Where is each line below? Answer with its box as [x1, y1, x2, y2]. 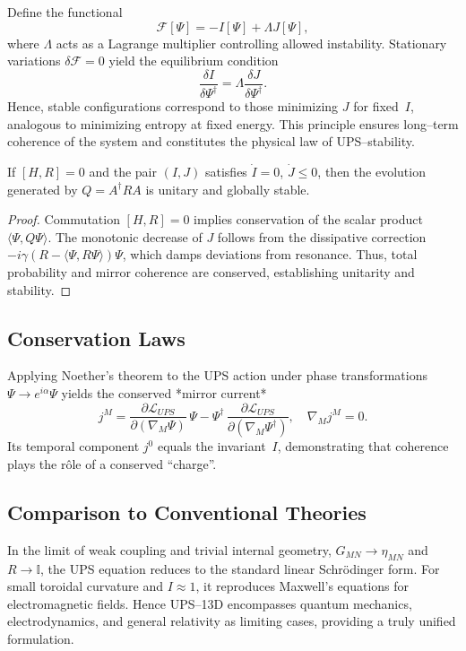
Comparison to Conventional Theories [7, 499, 367, 525]
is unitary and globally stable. [145, 179, 310, 198]
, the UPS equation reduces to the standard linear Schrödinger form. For [40, 559, 440, 577]
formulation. [7, 629, 74, 647]
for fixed [353, 97, 399, 116]
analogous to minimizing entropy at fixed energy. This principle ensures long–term [7, 114, 459, 133]
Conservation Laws [7, 324, 186, 352]
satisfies [204, 161, 247, 180]
